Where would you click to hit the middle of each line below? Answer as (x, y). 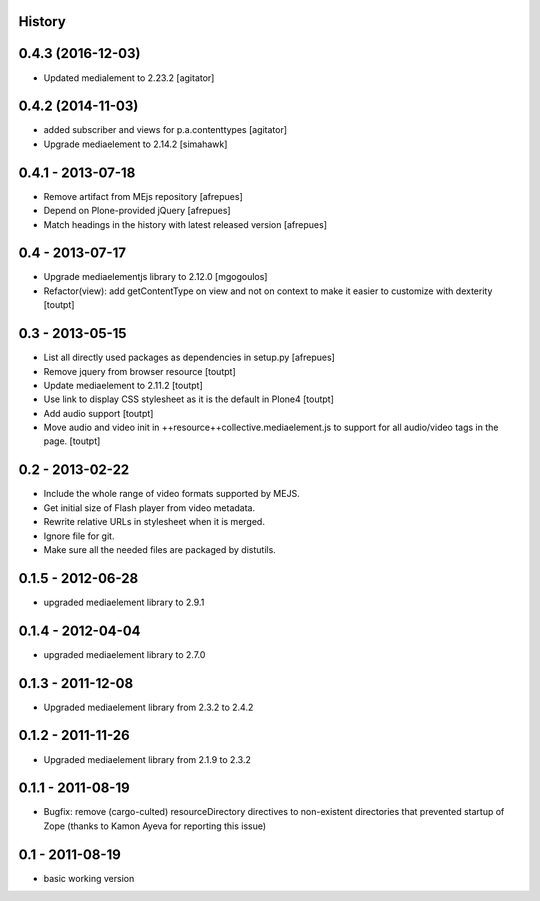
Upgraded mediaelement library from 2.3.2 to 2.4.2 (148, 707)
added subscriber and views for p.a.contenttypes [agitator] (165, 130)
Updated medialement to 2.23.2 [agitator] (129, 77)
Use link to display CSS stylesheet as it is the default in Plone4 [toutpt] (189, 399)
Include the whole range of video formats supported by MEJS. (171, 494)
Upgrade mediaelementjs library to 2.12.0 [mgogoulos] (155, 277)
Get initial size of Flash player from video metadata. (149, 507)
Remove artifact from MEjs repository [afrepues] (143, 196)
